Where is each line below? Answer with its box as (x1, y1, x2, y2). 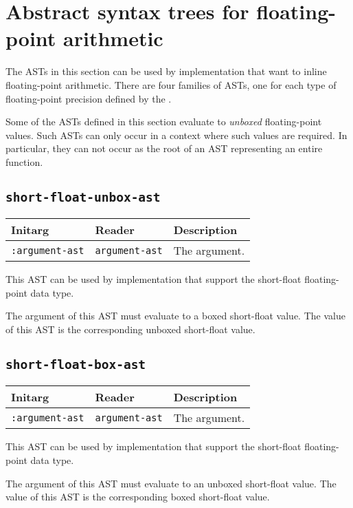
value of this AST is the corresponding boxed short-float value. (5, 489, 270, 504)
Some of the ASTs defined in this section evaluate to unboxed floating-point (5, 114, 322, 129)
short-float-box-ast (5, 357, 146, 372)
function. (5, 154, 43, 169)
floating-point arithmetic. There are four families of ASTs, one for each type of (5, 77, 337, 92)
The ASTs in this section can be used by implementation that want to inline (5, 64, 327, 78)
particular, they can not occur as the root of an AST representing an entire (5, 141, 323, 156)
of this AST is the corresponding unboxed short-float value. (5, 322, 255, 337)
